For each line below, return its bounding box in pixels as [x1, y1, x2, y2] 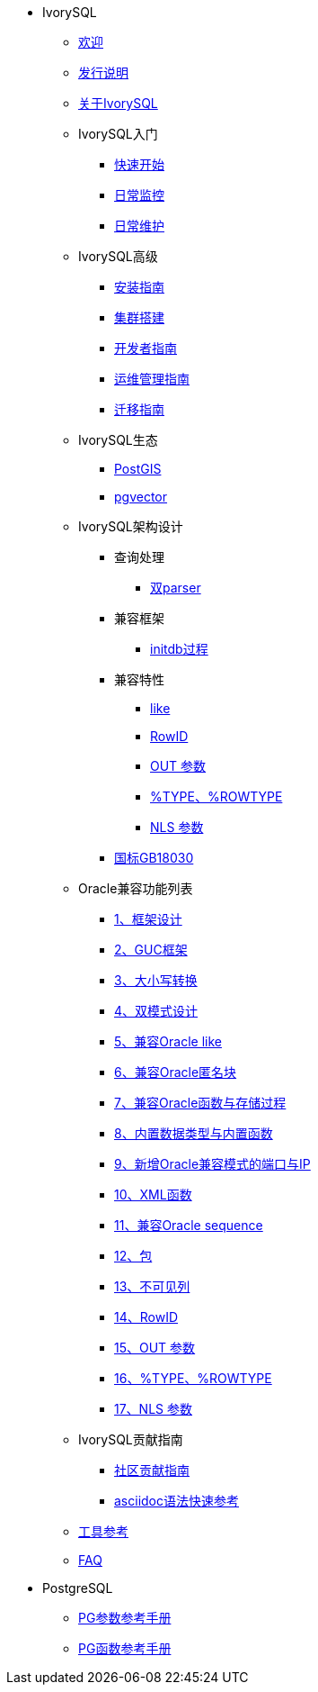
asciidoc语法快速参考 [114, 1493, 239, 1508]
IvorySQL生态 [78, 432, 158, 448]
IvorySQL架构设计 [78, 519, 183, 534]
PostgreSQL [42, 1580, 113, 1596]
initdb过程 [150, 641, 208, 656]
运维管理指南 [114, 371, 190, 386]
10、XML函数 [114, 1187, 192, 1202]
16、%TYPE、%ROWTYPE [114, 1371, 272, 1386]
